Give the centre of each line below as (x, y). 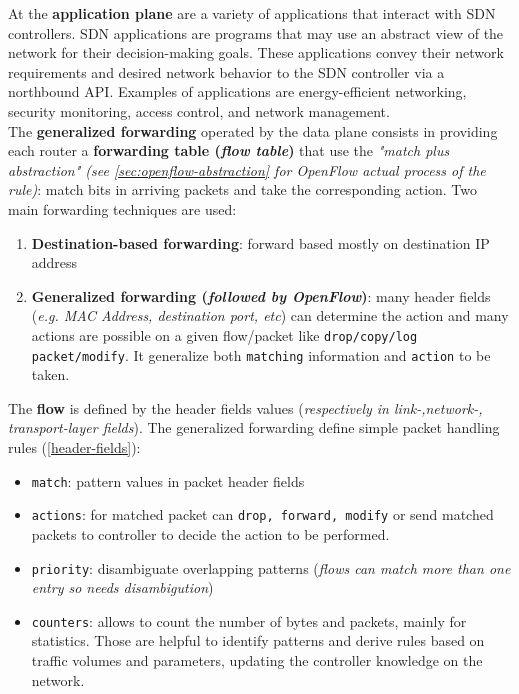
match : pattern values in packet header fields (168, 480)
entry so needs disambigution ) (122, 587)
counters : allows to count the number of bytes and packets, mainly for (249, 620)
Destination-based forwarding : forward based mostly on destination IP (260, 242)
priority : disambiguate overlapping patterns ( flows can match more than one (271, 567)
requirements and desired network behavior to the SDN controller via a (226, 71)
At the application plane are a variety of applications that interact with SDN (252, 13)
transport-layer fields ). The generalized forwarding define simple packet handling (254, 427)
